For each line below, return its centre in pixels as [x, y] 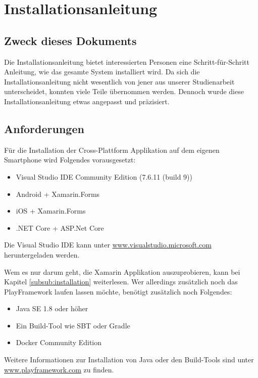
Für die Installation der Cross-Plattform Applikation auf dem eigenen [112, 150]
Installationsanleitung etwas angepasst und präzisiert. [87, 101]
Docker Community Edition [59, 342]
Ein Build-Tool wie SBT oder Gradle [73, 325]
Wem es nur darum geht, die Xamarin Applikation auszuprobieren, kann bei [122, 271]
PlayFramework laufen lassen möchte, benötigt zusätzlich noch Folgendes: [118, 291]
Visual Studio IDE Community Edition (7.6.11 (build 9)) [104, 176]
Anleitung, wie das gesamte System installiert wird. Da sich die [102, 72]
